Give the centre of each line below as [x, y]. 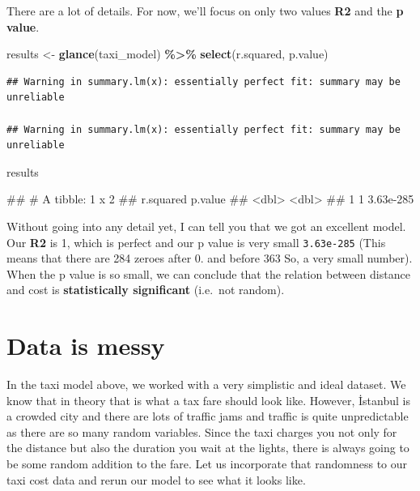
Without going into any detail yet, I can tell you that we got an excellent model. [206, 226]
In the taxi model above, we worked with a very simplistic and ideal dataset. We [206, 384]
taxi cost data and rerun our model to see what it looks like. [156, 479]
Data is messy [86, 346]
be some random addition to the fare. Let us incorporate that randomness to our [207, 464]
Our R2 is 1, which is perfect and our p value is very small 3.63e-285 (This [196, 242]
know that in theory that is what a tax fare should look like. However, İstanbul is [208, 400]
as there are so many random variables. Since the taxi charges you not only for [202, 431]
